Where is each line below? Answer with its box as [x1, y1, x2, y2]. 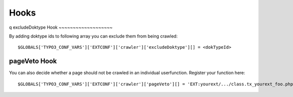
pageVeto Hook [9, 57, 57, 65]
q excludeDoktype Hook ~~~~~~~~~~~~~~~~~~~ [9, 24, 113, 30]
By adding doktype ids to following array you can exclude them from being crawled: [9, 33, 178, 39]
